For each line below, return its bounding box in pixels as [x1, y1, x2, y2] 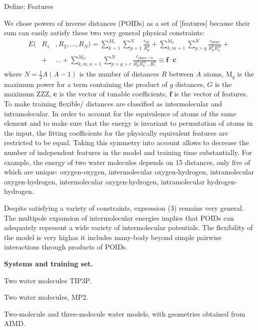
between [169, 69, 194, 79]
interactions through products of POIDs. [4, 242, 128, 252]
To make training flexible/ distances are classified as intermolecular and [4, 98, 222, 109]
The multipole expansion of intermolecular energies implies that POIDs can [4, 212, 234, 223]
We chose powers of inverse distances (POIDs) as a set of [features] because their [4, 17, 250, 28]
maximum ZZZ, [4, 88, 51, 99]
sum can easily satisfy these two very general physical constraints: [4, 27, 205, 38]
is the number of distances [79, 69, 160, 79]
